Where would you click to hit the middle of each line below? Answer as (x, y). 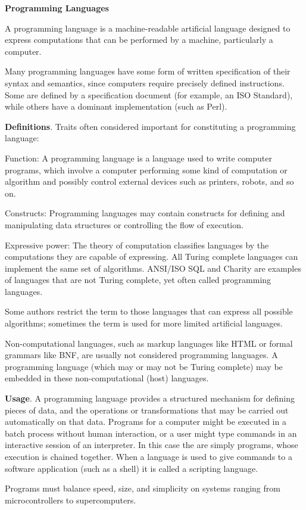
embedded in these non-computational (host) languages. (107, 378)
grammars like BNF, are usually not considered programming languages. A (141, 355)
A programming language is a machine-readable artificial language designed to (148, 28)
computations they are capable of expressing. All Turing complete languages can (152, 256)
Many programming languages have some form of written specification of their (148, 71)
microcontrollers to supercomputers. (71, 500)
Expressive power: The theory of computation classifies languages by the (137, 245)
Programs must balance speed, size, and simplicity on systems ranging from (143, 488)
